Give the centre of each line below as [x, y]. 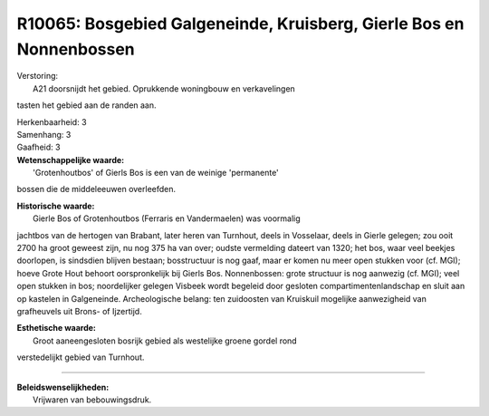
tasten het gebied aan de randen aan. [87, 105]
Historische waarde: [56, 206]
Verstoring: [38, 76]
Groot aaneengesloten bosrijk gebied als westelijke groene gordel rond [165, 341]
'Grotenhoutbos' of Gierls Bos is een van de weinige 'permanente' [156, 173]
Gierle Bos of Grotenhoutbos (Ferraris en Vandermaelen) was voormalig [167, 218]
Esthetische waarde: [57, 328]
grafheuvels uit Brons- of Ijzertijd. [79, 311]
